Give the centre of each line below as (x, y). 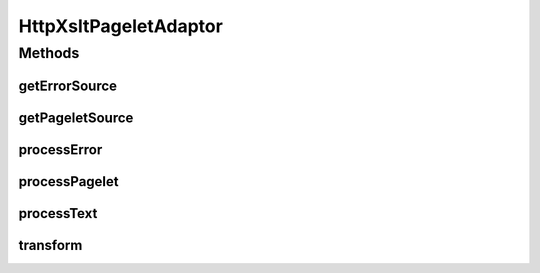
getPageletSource (76, 117)
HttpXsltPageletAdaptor (121, 26)
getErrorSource (68, 85)
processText (58, 213)
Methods (49, 53)
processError (60, 149)
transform (50, 245)
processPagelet (68, 181)
